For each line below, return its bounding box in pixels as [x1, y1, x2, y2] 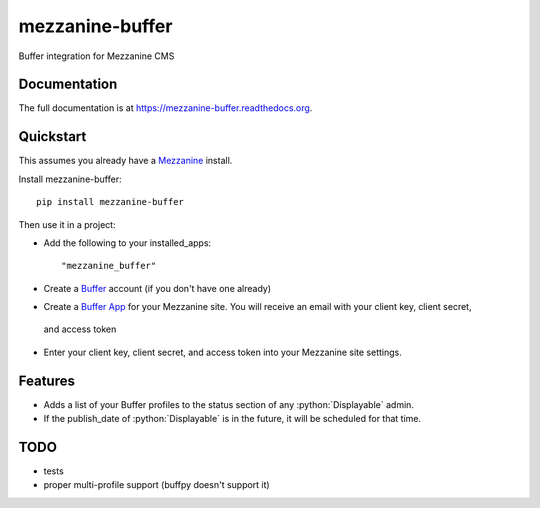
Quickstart [18, 128, 87, 145]
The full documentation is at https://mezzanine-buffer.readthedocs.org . [18, 102, 313, 114]
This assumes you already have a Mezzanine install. [18, 155, 233, 167]
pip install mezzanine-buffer [36, 196, 185, 208]
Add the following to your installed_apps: [43, 236, 212, 249]
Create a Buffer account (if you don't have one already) [43, 282, 272, 294]
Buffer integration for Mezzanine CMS [18, 50, 175, 62]
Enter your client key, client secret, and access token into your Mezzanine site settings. [43, 346, 402, 358]
